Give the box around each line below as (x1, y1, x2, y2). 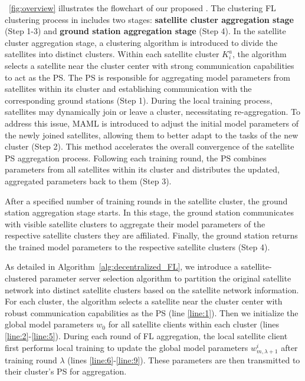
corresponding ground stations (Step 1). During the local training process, (5, 94, 273, 106)
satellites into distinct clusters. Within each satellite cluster (5, 48, 219, 60)
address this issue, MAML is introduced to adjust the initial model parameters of (5, 117, 299, 129)
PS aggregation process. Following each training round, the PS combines (5, 151, 267, 164)
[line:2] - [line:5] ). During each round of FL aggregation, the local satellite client (5, 330, 288, 342)
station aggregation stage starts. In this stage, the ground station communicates (5, 206, 294, 218)
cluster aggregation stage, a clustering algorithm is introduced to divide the (5, 36, 278, 48)
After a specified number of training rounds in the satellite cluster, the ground (5, 194, 288, 207)
